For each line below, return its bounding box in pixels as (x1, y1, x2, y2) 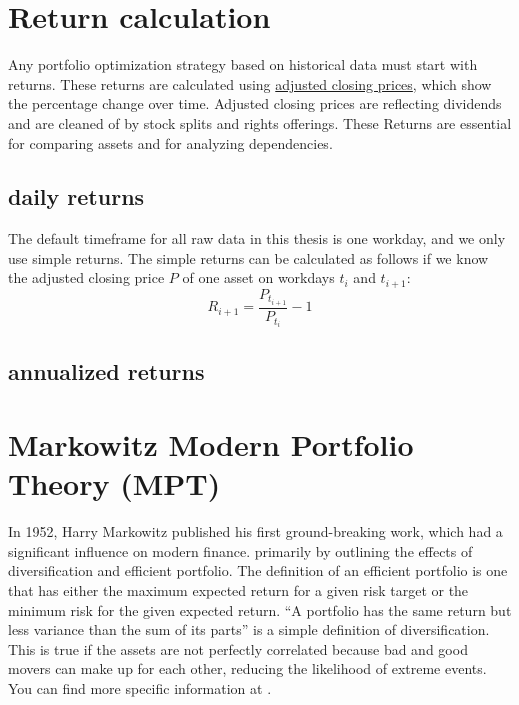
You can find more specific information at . (8, 678, 272, 698)
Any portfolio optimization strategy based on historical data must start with (8, 54, 478, 75)
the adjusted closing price (8, 267, 165, 288)
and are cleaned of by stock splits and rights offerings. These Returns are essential (8, 112, 512, 133)
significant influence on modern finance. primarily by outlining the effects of (8, 540, 473, 561)
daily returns (8, 181, 145, 212)
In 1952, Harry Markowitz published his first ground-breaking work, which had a (8, 521, 503, 542)
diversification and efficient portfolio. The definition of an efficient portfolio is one (8, 560, 508, 581)
